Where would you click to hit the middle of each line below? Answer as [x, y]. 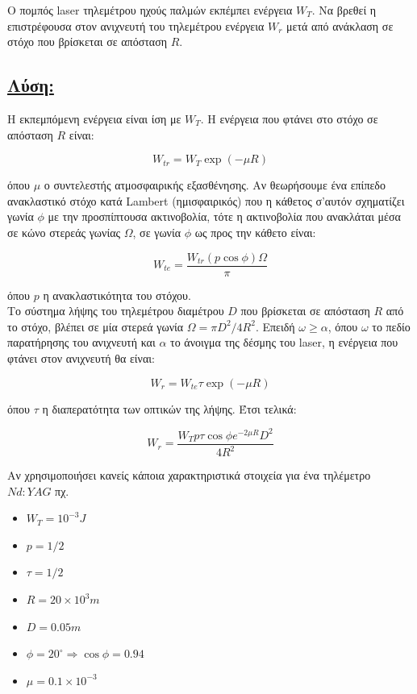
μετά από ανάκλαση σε [340, 25]
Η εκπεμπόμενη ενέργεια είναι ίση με [94, 118]
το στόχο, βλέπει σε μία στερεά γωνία [96, 326]
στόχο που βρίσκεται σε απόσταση [88, 42]
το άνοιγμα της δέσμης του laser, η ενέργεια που [284, 342]
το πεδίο [391, 326]
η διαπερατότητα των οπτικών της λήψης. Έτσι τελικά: [169, 408]
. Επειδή [275, 326]
